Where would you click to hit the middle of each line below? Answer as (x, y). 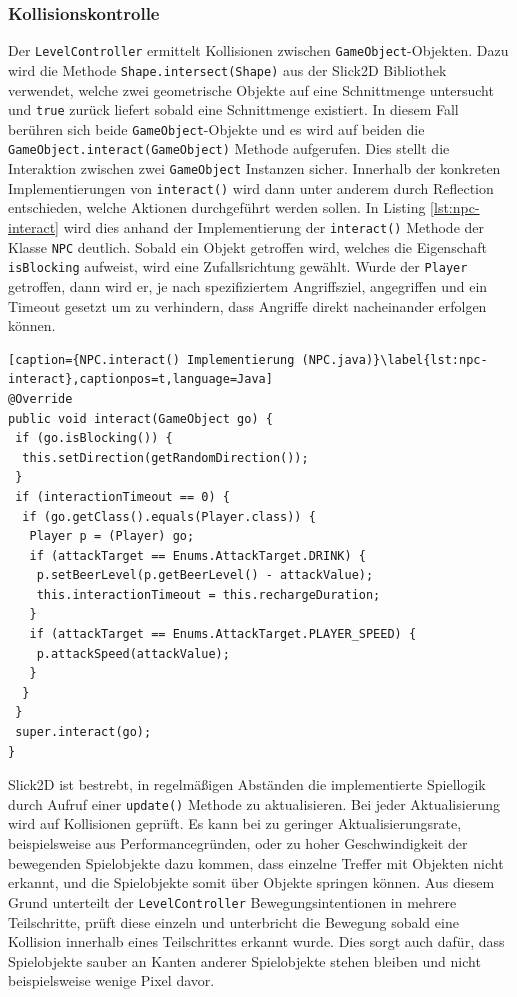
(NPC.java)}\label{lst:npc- (394, 359)
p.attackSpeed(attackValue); (133, 653)
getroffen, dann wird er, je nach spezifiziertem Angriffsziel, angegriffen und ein (248, 285)
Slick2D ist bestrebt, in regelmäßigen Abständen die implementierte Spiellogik (247, 784)
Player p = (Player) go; (112, 536)
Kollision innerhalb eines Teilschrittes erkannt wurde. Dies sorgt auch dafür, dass (256, 941)
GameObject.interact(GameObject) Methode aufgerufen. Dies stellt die (229, 148)
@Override (40, 398)
